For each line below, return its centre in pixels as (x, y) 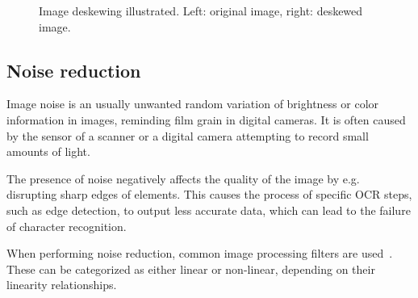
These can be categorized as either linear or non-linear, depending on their (191, 269)
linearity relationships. (62, 285)
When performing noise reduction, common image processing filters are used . (200, 253)
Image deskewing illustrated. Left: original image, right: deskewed (201, 10)
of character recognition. (67, 226)
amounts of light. (48, 151)
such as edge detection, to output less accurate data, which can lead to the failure (209, 210)
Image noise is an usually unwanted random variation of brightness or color (193, 104)
